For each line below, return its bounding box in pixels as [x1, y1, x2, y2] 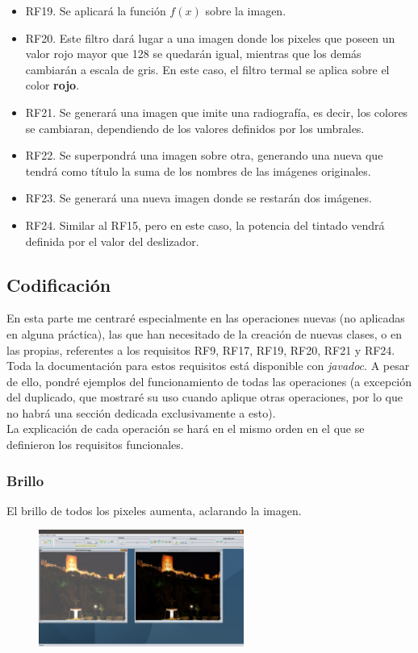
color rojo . [25, 77, 80, 94]
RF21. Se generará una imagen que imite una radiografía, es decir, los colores [25, 103, 408, 120]
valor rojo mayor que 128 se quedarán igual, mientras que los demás [25, 45, 362, 62]
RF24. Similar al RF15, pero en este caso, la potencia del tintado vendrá [25, 216, 385, 233]
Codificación [6, 272, 111, 297]
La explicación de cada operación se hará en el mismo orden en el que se [6, 420, 365, 437]
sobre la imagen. [205, 2, 286, 19]
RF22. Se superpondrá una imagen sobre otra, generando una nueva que [25, 147, 383, 164]
